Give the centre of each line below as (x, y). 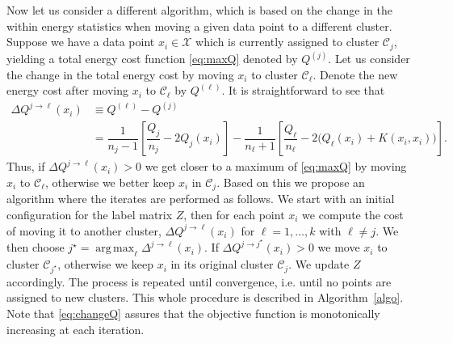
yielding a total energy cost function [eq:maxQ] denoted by (152, 59)
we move (339, 247)
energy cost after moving (68, 90)
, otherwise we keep (105, 264)
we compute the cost (353, 214)
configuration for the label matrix (90, 214)
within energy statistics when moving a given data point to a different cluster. (199, 25)
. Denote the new (355, 74)
